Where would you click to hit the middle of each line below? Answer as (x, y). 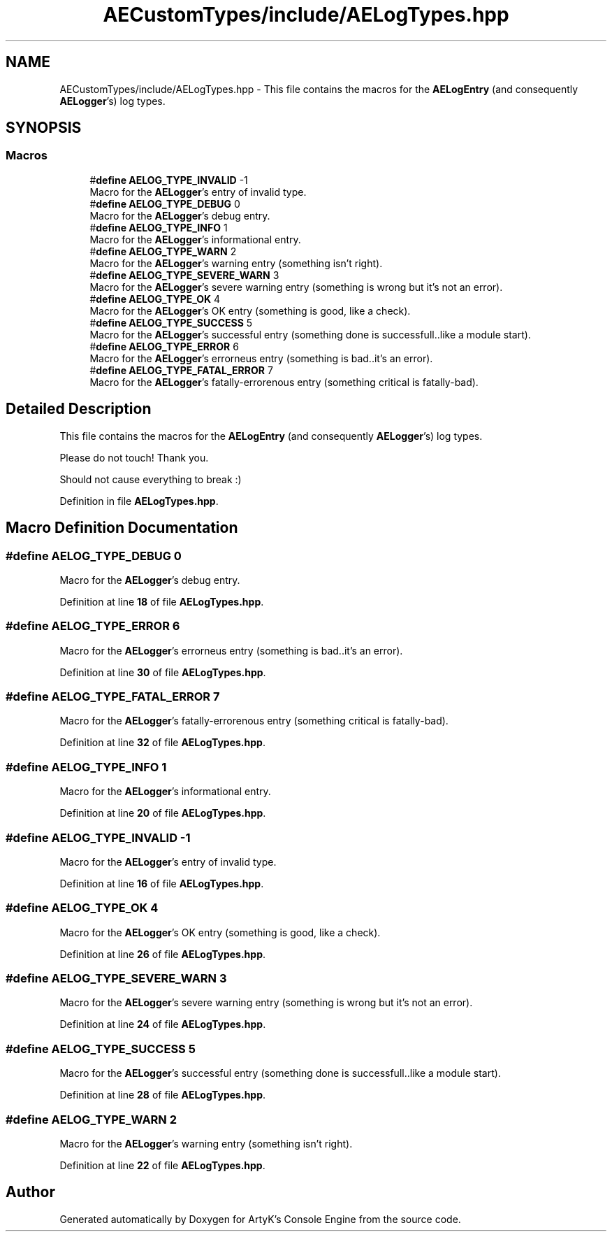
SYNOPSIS (44, 128)
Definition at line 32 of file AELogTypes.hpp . (162, 743)
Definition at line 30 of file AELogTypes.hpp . (163, 672)
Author (30, 1192)
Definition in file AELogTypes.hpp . (139, 501)
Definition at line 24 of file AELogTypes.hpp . (163, 1024)
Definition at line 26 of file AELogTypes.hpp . (163, 954)
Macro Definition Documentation (122, 528)
